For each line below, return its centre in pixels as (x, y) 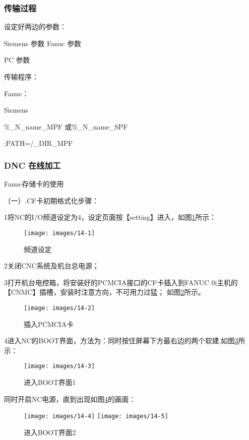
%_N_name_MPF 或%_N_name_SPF (66, 126)
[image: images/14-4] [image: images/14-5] (96, 416)
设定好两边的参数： (35, 27)
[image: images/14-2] (60, 308)
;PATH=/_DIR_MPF (38, 143)
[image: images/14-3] (60, 366)
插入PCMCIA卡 (49, 324)
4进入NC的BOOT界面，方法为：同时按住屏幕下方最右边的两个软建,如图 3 (121, 341)
